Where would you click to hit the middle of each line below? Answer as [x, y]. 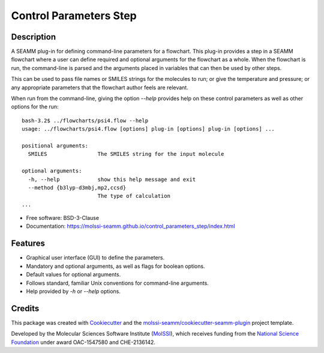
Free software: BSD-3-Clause [62, 218]
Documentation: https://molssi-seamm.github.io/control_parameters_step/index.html [130, 226]
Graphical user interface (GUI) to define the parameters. [95, 258]
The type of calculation [134, 196]
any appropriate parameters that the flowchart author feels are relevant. [100, 88]
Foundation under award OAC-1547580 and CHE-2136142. [83, 342]
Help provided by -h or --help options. [73, 291]
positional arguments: [55, 146]
